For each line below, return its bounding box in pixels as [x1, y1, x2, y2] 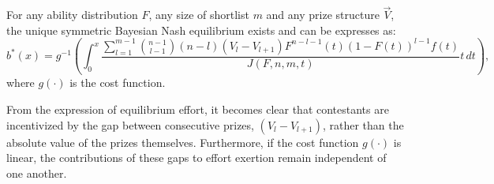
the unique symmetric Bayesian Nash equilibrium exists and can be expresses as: [6, 21, 396, 38]
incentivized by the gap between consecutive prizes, [6, 116, 254, 133]
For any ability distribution [6, 6, 138, 23]
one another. [6, 164, 67, 181]
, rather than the [322, 116, 404, 133]
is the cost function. [69, 74, 166, 91]
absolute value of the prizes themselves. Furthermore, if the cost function [6, 133, 359, 150]
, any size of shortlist [148, 6, 249, 23]
